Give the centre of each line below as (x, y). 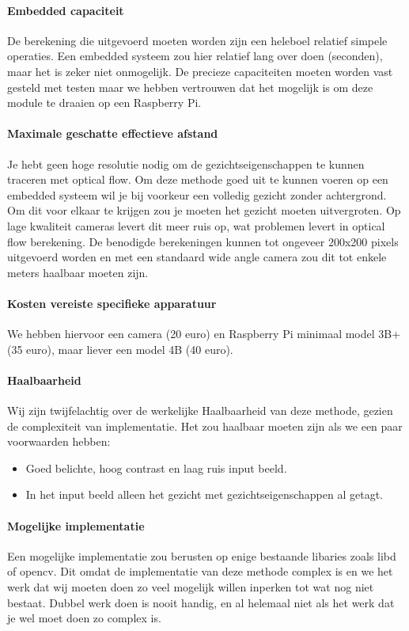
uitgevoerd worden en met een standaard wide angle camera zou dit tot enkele (197, 257)
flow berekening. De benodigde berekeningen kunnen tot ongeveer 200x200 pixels (203, 241)
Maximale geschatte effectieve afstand (113, 133)
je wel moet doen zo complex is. (84, 618)
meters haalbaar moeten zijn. (78, 272)
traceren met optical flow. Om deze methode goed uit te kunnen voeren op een (198, 179)
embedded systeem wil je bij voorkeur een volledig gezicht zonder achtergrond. (197, 194)
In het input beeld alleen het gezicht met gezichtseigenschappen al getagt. (204, 494)
